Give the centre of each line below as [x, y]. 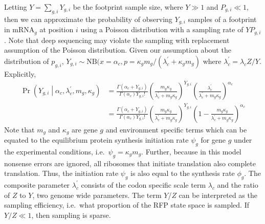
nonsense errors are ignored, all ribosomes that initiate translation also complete [130, 163]
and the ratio [238, 184]
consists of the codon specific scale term [143, 184]
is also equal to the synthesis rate [183, 173]
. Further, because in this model [191, 151]
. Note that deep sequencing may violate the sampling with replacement [117, 40]
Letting [16, 7]
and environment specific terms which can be [176, 129]
